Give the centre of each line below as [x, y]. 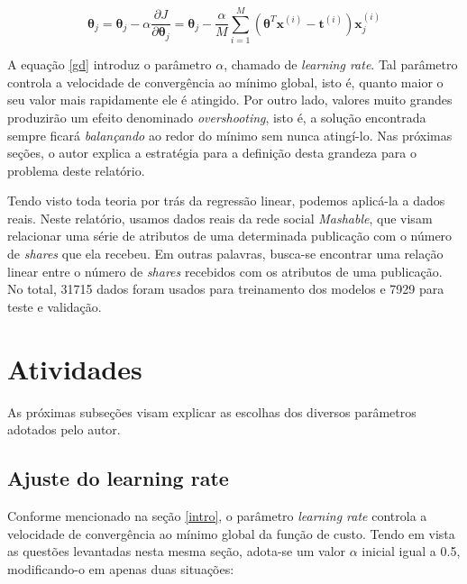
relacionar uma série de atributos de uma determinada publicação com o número [230, 236]
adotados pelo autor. [64, 429]
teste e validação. [55, 306]
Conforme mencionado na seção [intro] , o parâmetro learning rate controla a [217, 515]
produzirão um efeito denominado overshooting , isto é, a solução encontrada [217, 117]
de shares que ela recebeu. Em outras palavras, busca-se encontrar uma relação [225, 254]
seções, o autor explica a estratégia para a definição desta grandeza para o [212, 153]
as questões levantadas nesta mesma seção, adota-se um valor [177, 551]
